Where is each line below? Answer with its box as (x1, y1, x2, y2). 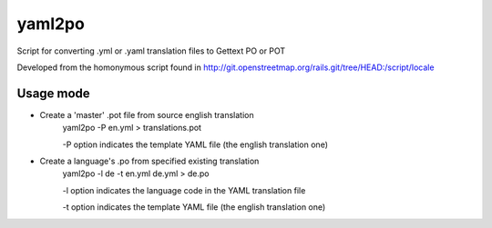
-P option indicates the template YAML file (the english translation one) (62, 139, 328, 150)
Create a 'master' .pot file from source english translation (39, 109, 254, 120)
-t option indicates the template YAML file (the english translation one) (62, 202, 326, 213)
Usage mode (16, 85, 90, 101)
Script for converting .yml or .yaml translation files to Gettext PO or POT (16, 45, 286, 56)
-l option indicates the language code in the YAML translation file (62, 184, 306, 195)
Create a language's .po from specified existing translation (39, 155, 260, 167)
